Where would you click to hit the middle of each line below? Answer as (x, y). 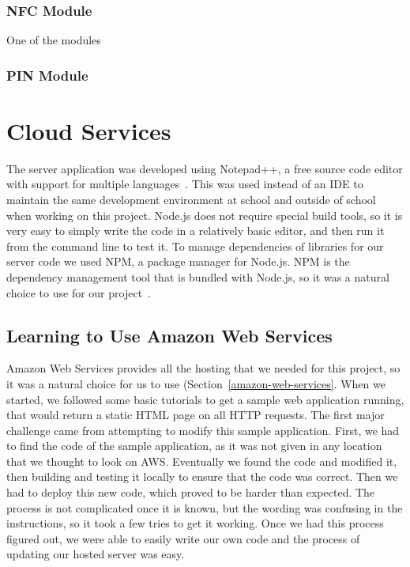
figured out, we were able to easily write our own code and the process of (183, 538)
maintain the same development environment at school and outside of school (191, 199)
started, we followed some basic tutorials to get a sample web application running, (205, 399)
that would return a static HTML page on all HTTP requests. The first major (196, 415)
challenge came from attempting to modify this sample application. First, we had (203, 430)
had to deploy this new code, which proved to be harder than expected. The (191, 492)
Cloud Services (89, 130)
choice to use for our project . (79, 292)
